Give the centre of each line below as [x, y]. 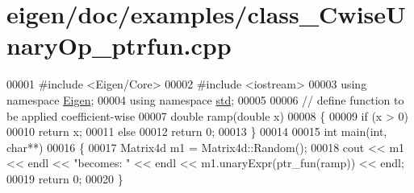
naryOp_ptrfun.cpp [119, 45]
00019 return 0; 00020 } [65, 178]
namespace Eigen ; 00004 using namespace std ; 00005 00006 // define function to [205, 99]
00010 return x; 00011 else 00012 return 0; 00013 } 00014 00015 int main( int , [197, 131]
